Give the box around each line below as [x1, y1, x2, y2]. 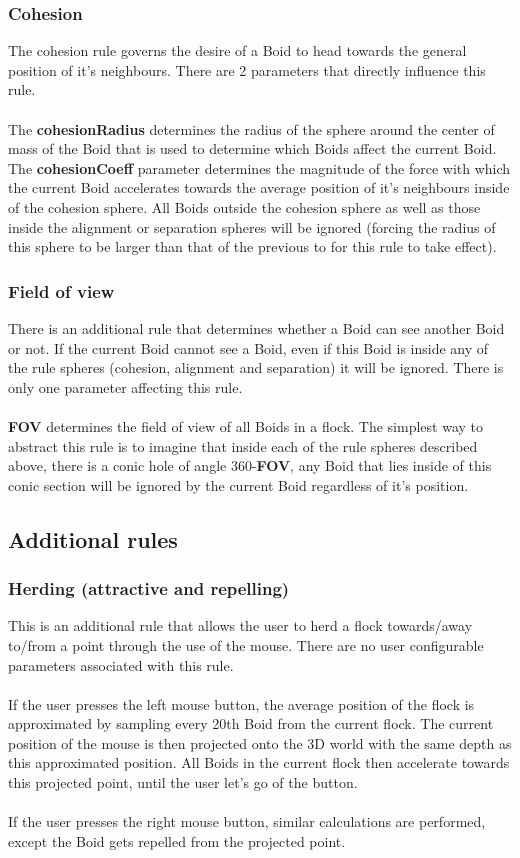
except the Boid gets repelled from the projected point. [8, 830, 346, 851]
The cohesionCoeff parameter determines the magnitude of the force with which [8, 157, 511, 178]
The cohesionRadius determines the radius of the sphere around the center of [8, 118, 495, 139]
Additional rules [8, 523, 178, 554]
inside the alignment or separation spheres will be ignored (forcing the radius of [8, 216, 496, 237]
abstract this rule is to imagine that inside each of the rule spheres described [8, 435, 478, 456]
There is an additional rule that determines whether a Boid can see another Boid [8, 317, 505, 338]
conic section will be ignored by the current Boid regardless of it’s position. [8, 474, 469, 495]
